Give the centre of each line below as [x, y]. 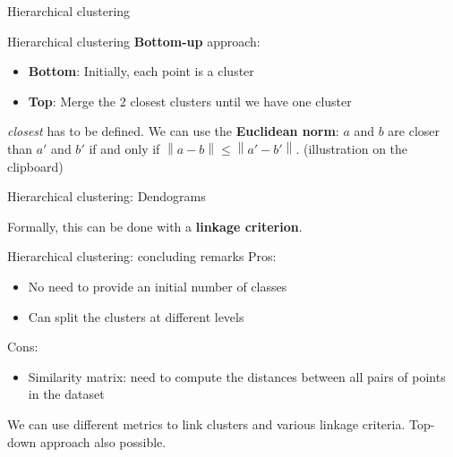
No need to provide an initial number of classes [158, 286]
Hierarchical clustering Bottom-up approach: [134, 41]
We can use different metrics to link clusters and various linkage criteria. [206, 423]
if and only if [124, 148]
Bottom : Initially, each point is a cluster [141, 71]
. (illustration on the [352, 148]
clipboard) [35, 166]
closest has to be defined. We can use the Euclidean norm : [173, 131]
